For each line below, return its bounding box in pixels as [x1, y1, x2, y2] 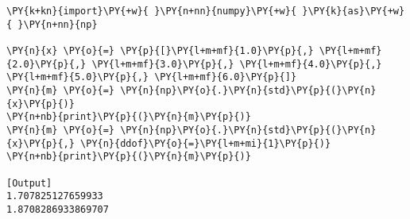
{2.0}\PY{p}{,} [6, 58, 87, 70]
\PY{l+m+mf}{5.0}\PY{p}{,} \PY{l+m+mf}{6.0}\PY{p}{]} [6, 71, 297, 83]
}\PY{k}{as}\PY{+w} [302, 6, 405, 17]
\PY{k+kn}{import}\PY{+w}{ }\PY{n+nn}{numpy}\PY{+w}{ [6, 6, 297, 17]
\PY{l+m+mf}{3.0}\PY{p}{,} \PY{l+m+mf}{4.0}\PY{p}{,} [91, 58, 382, 70]
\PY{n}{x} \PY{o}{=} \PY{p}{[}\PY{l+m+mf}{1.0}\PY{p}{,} [6, 44, 314, 56]
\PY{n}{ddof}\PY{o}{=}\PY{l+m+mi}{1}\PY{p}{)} [80, 137, 331, 149]
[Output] [6, 177, 52, 189]
